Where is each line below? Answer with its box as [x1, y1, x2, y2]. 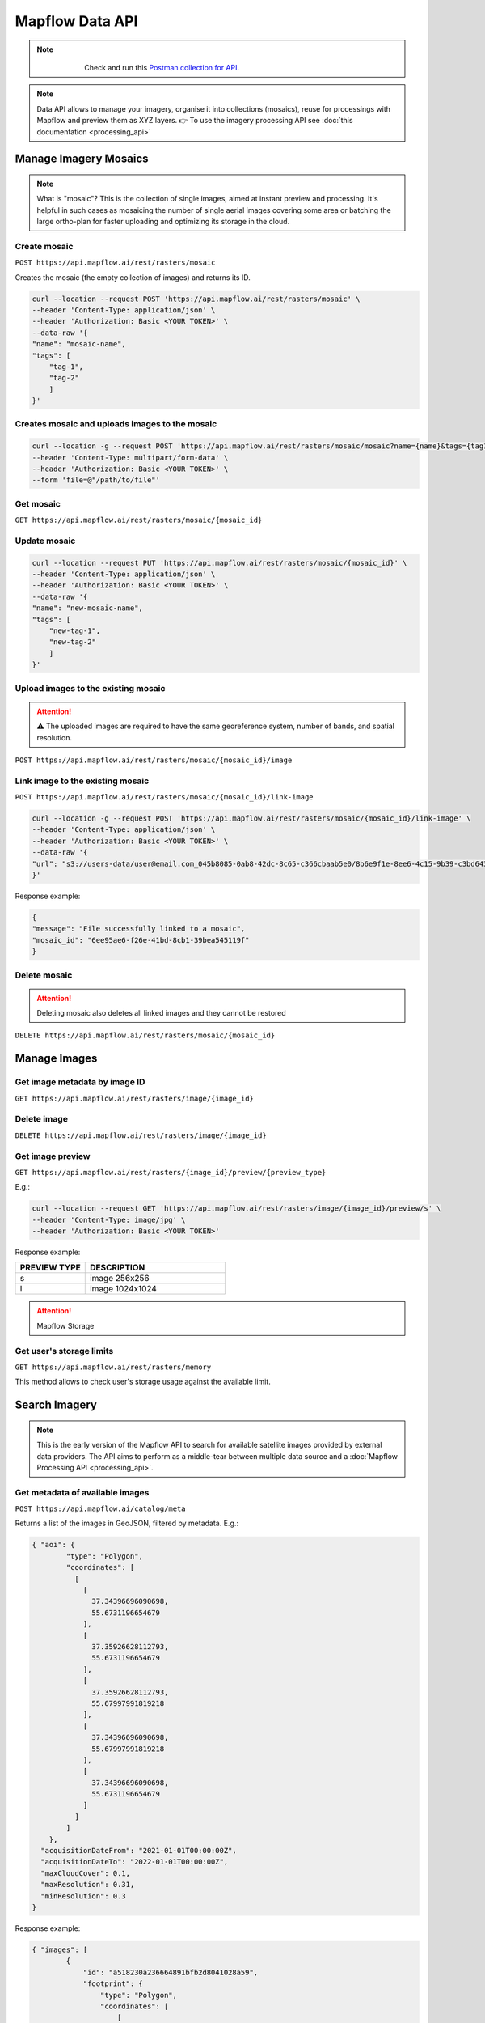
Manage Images [15, 1052, 98, 1066]
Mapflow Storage [36, 1321, 95, 1330]
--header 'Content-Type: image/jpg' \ [32, 1215, 186, 1224]
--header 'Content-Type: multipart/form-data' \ [32, 453, 229, 462]
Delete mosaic [15, 969, 73, 981]
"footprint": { [82, 1979, 143, 1988]
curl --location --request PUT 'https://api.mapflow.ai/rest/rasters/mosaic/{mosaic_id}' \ [32, 558, 407, 567]
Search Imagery [15, 1398, 97, 1412]
